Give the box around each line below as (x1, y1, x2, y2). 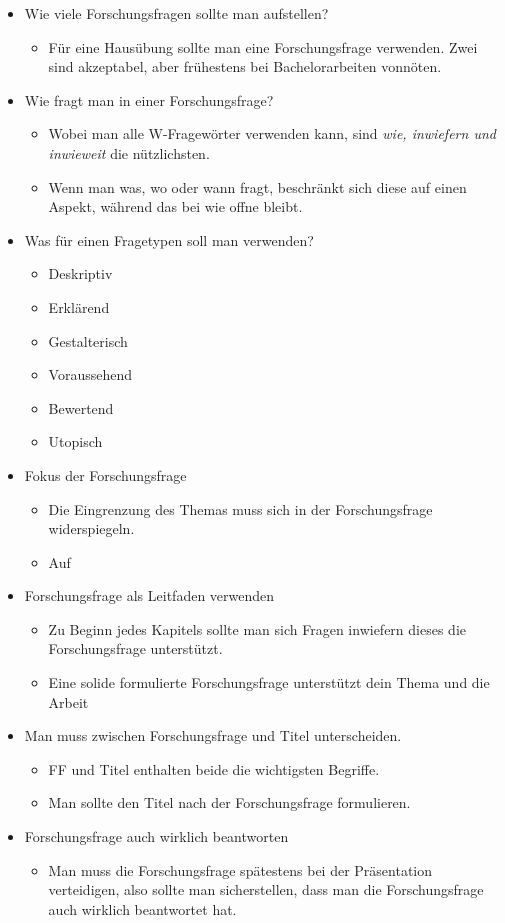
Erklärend (48, 296, 110, 317)
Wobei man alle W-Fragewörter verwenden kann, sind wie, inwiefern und (48, 123, 496, 144)
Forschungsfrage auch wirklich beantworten (24, 826, 289, 847)
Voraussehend (48, 364, 133, 385)
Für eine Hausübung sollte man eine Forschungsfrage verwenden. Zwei (48, 36, 478, 57)
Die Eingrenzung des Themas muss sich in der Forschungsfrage (48, 498, 433, 519)
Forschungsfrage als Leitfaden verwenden (24, 585, 275, 606)
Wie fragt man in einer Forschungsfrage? (24, 89, 274, 110)
